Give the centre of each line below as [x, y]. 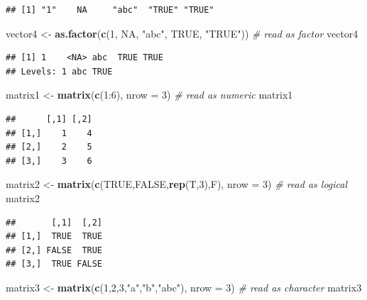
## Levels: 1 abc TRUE [59, 71]
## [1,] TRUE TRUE [54, 237]
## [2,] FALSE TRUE [54, 250]
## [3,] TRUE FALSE [54, 264]
